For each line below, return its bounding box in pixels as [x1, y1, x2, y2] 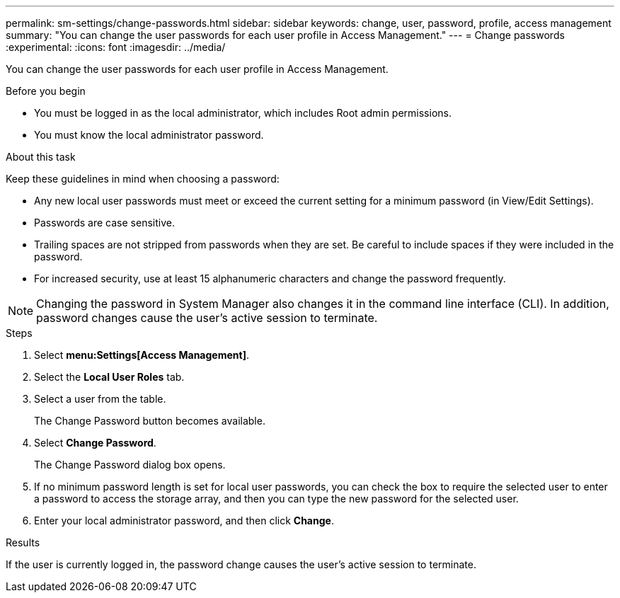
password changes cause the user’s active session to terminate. [36, 311, 378, 325]
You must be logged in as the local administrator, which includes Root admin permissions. [34, 107, 452, 119]
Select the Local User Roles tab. [34, 371, 185, 383]
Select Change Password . [34, 437, 156, 449]
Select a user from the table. [34, 393, 166, 405]
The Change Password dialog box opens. [34, 459, 226, 471]
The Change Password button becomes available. [34, 415, 265, 427]
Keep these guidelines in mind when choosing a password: [6, 173, 280, 185]
